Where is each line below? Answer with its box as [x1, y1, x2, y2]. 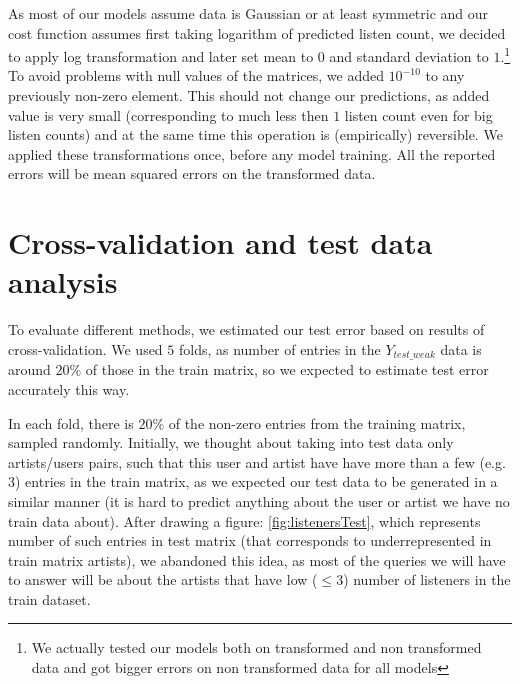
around [8, 359, 51, 380]
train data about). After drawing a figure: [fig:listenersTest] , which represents [8, 510, 481, 531]
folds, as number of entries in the [178, 338, 381, 359]
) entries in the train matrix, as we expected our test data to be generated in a [15, 471, 498, 492]
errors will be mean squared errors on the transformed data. [8, 163, 376, 184]
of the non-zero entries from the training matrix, [168, 412, 466, 433]
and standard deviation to [329, 45, 489, 66]
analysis [8, 261, 118, 302]
